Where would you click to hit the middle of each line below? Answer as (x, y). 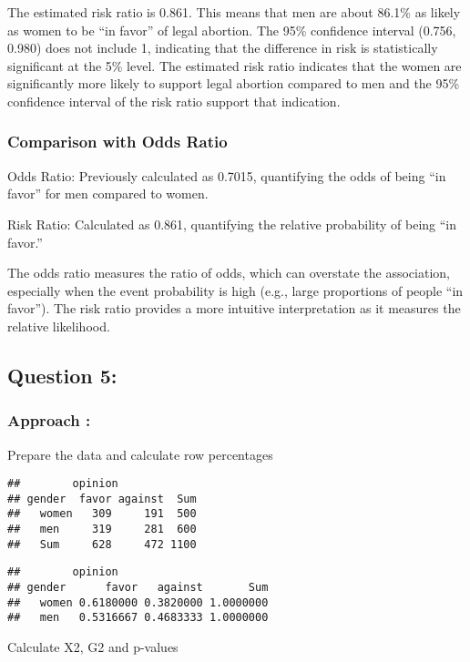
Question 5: (62, 375)
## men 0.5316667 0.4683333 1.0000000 (138, 618)
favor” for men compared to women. (108, 194)
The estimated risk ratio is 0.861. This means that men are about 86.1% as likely (234, 12)
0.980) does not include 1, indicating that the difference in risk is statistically (223, 48)
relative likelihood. (59, 326)
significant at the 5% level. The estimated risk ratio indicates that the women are (235, 65)
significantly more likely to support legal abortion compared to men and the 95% (234, 83)
